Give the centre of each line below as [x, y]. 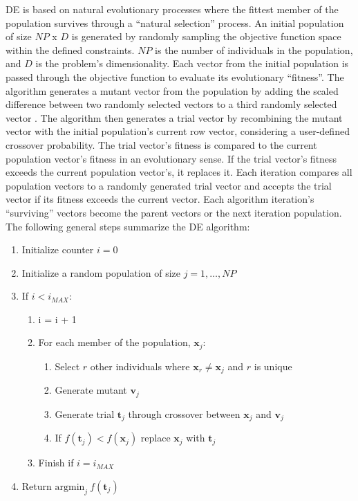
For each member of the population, [114, 342]
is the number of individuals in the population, [254, 49]
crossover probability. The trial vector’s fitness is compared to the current [161, 144]
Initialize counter [58, 249]
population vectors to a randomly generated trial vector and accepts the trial [169, 185]
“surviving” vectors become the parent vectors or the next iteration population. [174, 212]
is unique [273, 366]
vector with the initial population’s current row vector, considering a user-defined [178, 131]
